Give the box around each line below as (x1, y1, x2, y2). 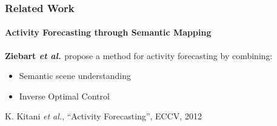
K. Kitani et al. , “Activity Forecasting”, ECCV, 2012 (5, 110, 202, 122)
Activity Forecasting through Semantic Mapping (5, 26, 212, 39)
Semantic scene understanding (19, 69, 131, 82)
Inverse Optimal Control (19, 89, 110, 102)
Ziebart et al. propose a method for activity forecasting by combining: (5, 49, 273, 61)
